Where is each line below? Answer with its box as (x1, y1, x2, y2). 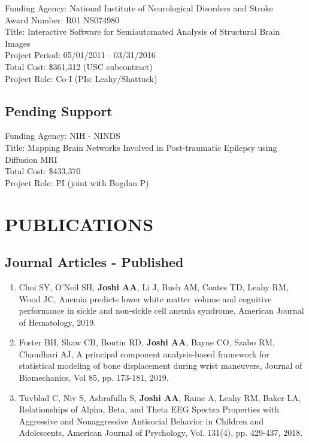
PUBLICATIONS (5, 211, 154, 236)
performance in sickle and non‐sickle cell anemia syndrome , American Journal (19, 304, 304, 317)
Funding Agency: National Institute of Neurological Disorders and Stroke (5, 2, 273, 14)
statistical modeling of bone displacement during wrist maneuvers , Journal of (19, 359, 302, 372)
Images (5, 37, 31, 49)
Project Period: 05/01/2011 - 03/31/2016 (5, 48, 156, 61)
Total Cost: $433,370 (5, 165, 81, 177)
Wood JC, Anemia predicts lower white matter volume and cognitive (19, 292, 272, 305)
